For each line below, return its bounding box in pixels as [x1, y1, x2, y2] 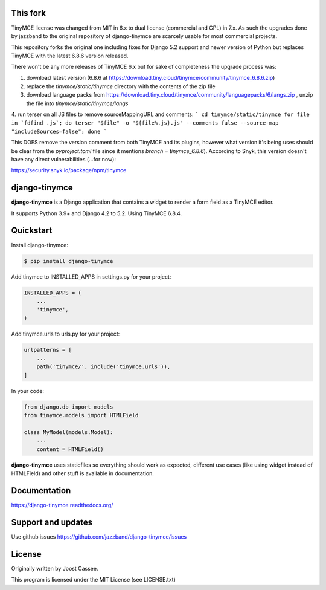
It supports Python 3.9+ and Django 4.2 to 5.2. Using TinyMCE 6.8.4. [11, 209, 182, 217]
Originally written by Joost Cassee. [11, 565, 98, 572]
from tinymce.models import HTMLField [24, 412, 139, 419]
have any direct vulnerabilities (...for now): [11, 155, 116, 163]
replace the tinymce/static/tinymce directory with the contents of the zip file [26, 82, 216, 90]
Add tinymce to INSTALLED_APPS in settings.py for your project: [11, 273, 171, 280]
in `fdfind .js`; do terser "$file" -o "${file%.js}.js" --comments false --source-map [11, 120, 279, 126]
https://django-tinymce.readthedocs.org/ [11, 502, 113, 509]
